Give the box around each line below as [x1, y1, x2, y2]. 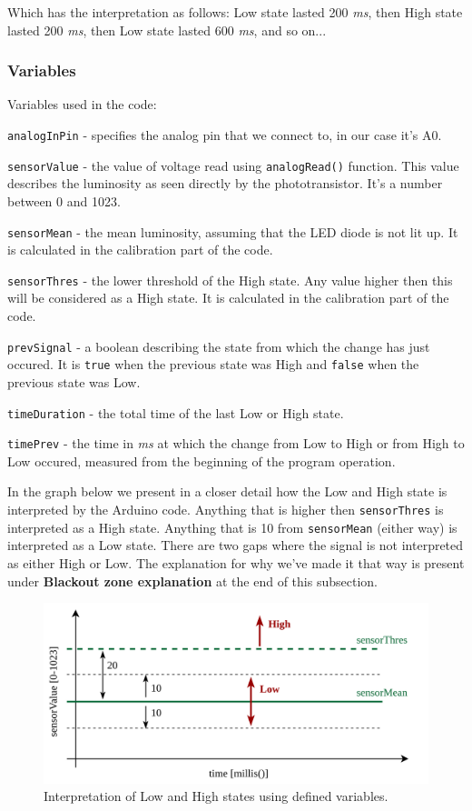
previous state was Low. [7, 372, 141, 391]
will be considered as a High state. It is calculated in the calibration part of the [7, 288, 449, 307]
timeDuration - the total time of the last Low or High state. [7, 403, 344, 422]
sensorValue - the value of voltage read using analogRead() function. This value [7, 155, 459, 175]
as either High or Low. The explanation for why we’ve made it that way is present [7, 553, 465, 572]
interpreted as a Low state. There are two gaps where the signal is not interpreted [7, 536, 464, 555]
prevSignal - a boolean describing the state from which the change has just [7, 336, 430, 355]
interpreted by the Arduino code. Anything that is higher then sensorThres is [7, 500, 444, 518]
